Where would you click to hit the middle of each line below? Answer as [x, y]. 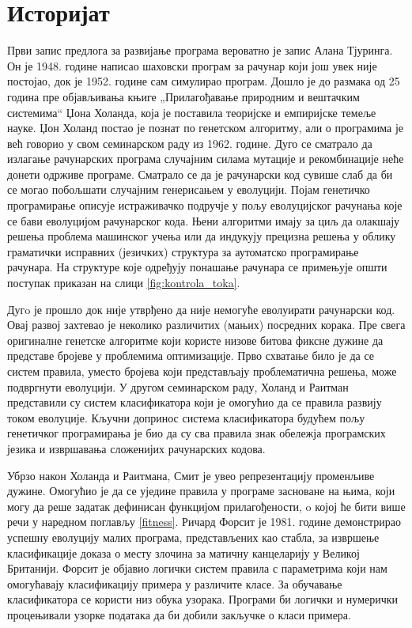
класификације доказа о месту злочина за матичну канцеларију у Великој [183, 552]
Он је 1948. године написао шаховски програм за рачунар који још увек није [192, 65]
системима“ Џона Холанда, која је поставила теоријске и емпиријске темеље [192, 112]
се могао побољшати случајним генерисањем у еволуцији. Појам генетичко [189, 189]
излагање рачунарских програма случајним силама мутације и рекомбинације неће [206, 159]
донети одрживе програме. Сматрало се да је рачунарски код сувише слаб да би [200, 174]
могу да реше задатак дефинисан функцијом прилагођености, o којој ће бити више [206, 506]
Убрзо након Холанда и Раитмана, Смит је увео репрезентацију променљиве [191, 475]
